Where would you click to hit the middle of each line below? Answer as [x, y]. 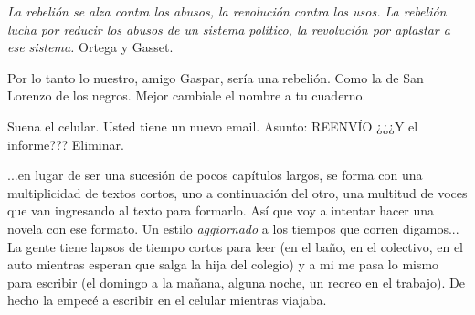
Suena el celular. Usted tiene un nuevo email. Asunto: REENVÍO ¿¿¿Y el [213, 126]
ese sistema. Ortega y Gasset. [90, 47]
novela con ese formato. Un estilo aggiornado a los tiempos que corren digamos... [233, 228]
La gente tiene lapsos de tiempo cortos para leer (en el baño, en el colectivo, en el [236, 246]
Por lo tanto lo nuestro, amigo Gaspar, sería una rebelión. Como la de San [216, 77]
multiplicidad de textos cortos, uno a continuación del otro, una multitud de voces [237, 192]
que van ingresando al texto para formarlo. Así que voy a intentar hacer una [221, 210]
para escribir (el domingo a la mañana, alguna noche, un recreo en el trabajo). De [237, 282]
